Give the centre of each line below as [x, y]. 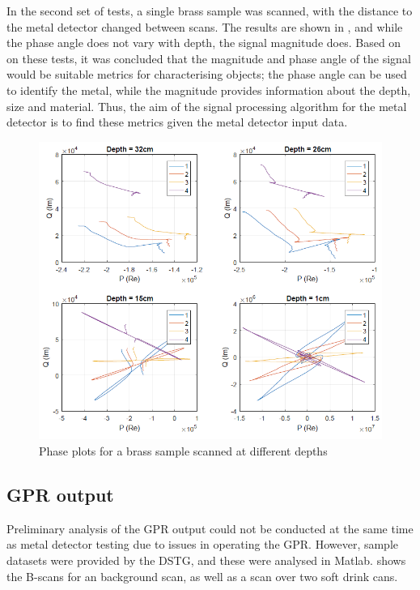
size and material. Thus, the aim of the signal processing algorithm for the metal [207, 106]
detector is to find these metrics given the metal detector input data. [177, 122]
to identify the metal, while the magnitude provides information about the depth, [209, 90]
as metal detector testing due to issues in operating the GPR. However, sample [203, 544]
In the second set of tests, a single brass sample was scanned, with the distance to [210, 11]
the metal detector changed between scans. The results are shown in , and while [205, 26]
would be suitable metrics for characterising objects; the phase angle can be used [207, 74]
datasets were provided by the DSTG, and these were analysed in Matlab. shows [206, 560]
